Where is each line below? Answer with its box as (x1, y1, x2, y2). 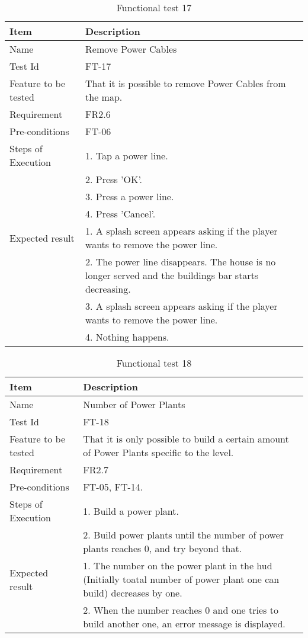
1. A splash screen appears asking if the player (85, 224, 278, 238)
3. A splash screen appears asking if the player (85, 299, 278, 313)
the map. (85, 90, 123, 104)
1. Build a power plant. (83, 504, 179, 518)
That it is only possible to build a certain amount (83, 432, 289, 445)
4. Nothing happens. (85, 330, 169, 344)
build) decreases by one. (83, 586, 182, 599)
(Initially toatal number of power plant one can (83, 572, 280, 586)
